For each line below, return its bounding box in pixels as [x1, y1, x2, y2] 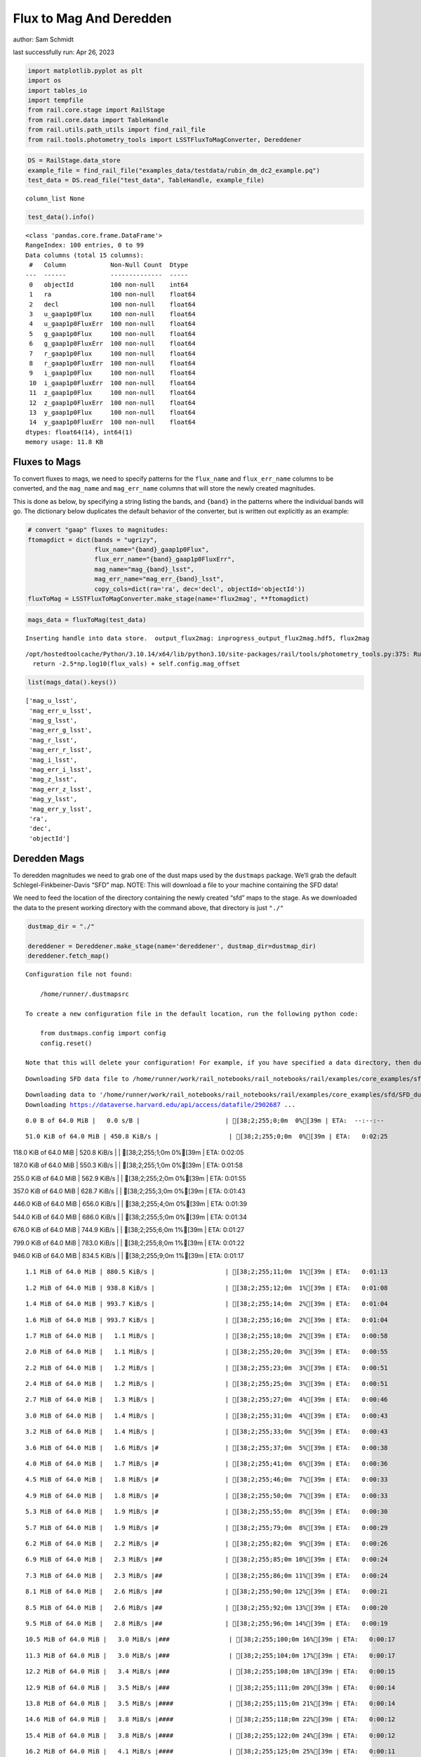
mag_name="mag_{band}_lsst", [94, 565, 194, 573]
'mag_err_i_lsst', [29, 766, 93, 774]
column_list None [25, 195, 85, 202]
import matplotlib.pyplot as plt [27, 67, 143, 74]
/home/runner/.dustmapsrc [39, 990, 130, 998]
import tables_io [27, 86, 88, 94]
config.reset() [39, 1039, 93, 1047]
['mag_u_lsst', [25, 696, 78, 705]
